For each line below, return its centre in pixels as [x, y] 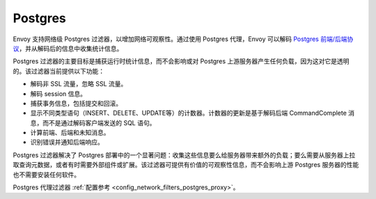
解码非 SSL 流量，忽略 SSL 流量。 [79, 84]
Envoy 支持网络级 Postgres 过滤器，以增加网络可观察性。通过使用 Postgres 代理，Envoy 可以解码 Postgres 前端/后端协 [183, 39]
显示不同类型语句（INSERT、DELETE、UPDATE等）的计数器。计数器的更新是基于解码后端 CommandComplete [189, 113]
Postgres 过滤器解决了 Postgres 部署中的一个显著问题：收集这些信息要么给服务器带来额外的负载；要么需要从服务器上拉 [184, 155]
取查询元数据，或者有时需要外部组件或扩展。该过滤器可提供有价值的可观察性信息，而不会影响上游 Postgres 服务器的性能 [186, 165]
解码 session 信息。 [58, 93]
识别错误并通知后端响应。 [67, 142]
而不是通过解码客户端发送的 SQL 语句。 [99, 122]
